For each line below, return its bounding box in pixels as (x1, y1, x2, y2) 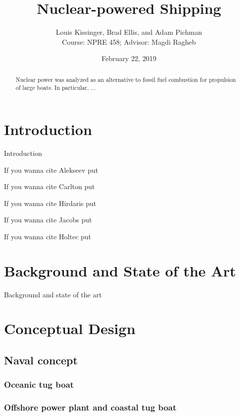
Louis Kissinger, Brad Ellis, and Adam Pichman (56, 27, 202, 37)
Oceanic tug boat (4, 378, 74, 391)
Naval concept (4, 352, 78, 367)
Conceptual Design (4, 318, 136, 339)
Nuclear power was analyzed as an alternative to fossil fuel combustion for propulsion (15, 75, 236, 83)
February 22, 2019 (101, 53, 157, 64)
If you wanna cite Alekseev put (4, 164, 98, 175)
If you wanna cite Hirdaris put (4, 198, 97, 208)
